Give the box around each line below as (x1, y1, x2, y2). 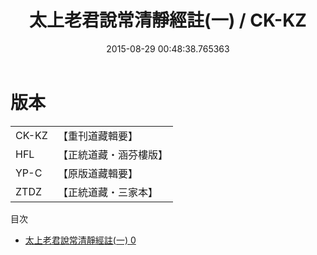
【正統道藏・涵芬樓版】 (57, 147, 168, 161)
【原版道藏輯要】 (57, 166, 138, 180)
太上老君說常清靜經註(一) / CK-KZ (29, 9, 307, 32)
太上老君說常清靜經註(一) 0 (24, 234, 137, 246)
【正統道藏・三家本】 (57, 185, 158, 199)
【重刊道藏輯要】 (57, 129, 138, 143)
